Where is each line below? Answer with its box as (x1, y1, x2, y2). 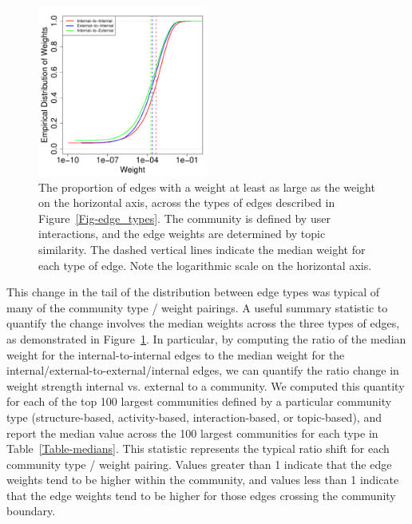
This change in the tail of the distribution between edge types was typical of (6, 284, 379, 300)
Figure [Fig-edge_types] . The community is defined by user (38, 209, 331, 226)
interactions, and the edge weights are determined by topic (38, 225, 326, 242)
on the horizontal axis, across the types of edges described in (38, 194, 335, 211)
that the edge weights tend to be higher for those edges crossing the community (6, 486, 396, 503)
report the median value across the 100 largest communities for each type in (6, 424, 378, 441)
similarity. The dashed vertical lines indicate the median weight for (38, 240, 366, 257)
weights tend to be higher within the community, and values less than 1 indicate (6, 471, 399, 488)
